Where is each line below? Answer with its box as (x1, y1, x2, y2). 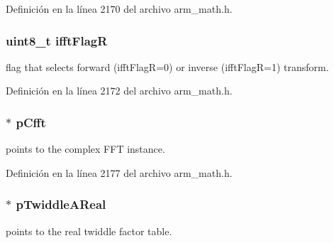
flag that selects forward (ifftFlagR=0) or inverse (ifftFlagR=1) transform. (6, 59, 329, 74)
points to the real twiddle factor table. (6, 223, 172, 238)
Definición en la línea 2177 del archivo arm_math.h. (6, 165, 233, 180)
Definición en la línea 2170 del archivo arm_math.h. (6, 1, 233, 16)
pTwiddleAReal (16, 195, 106, 213)
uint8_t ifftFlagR (6, 31, 108, 49)
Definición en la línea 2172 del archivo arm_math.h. (6, 83, 233, 98)
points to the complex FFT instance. (6, 141, 165, 156)
